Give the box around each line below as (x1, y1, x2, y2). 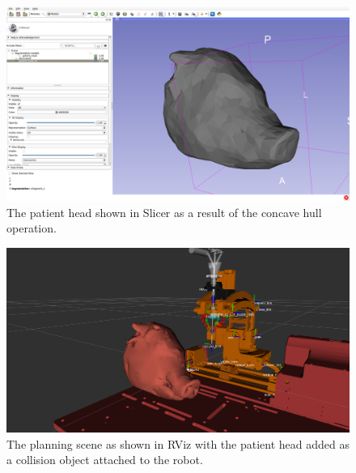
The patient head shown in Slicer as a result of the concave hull (6, 203, 322, 220)
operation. (6, 219, 57, 236)
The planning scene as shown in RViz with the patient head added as (6, 435, 350, 452)
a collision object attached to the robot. (6, 451, 203, 468)
